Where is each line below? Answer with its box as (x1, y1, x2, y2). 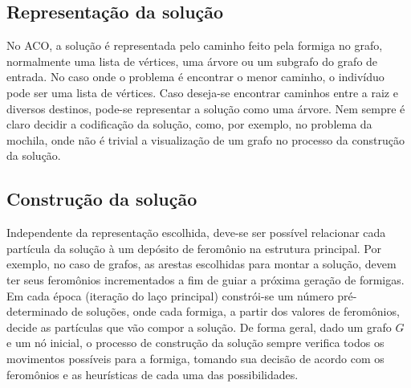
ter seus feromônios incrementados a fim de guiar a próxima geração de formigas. (6, 271, 405, 288)
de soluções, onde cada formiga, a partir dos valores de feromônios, (71, 303, 400, 320)
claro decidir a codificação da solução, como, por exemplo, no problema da (6, 116, 372, 133)
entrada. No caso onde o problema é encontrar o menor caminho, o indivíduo (6, 68, 385, 85)
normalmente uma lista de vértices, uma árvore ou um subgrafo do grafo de (6, 52, 378, 69)
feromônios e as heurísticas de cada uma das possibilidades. (6, 366, 299, 382)
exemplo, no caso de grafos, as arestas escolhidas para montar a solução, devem (6, 255, 397, 272)
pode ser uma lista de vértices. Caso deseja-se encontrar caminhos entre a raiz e (6, 84, 398, 100)
